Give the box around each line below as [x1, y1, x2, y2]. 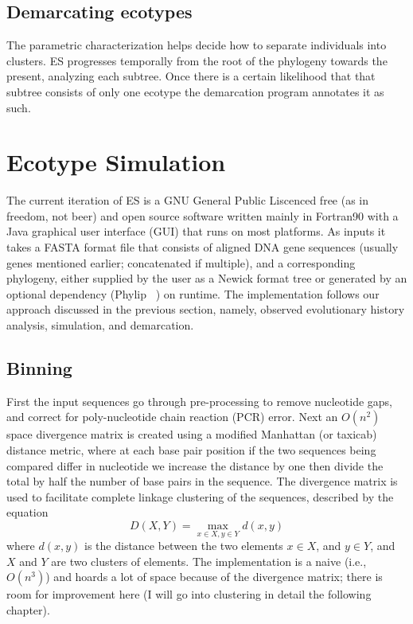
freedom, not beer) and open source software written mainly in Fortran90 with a [6, 207, 399, 224]
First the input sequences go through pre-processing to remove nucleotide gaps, [6, 392, 393, 409]
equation [6, 504, 49, 521]
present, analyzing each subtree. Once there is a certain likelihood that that [6, 68, 376, 84]
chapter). [6, 602, 50, 618]
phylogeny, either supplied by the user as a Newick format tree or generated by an [6, 270, 407, 287]
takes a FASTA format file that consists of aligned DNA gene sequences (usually [6, 239, 399, 255]
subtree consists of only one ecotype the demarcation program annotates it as [6, 83, 384, 99]
